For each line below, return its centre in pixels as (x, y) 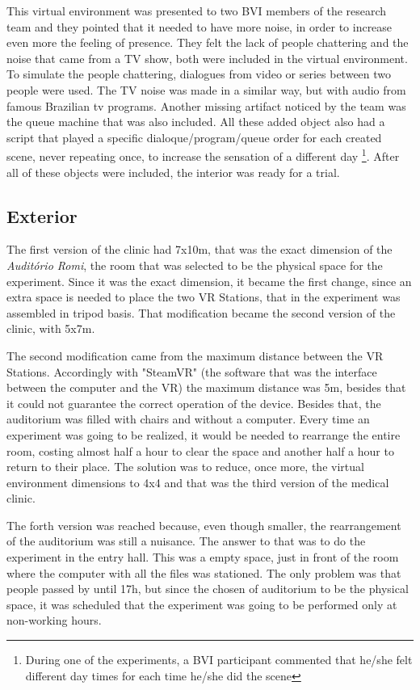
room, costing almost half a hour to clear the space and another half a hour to (200, 450)
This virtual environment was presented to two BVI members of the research (197, 11)
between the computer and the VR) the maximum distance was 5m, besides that (206, 387)
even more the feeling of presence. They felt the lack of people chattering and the (208, 42)
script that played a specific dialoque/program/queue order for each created (194, 137)
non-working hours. (54, 620)
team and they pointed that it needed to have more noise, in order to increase (199, 26)
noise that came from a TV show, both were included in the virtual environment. (207, 58)
